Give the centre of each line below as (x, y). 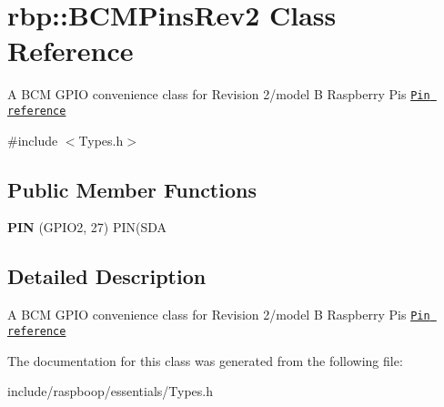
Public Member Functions (132, 189)
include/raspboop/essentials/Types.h (111, 391)
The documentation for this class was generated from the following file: (205, 360)
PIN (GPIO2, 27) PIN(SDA (87, 227)
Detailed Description (107, 276)
